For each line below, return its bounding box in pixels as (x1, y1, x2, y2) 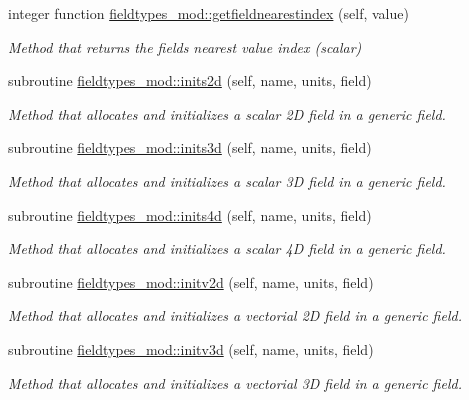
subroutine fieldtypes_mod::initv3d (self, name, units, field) (8, 338, 374, 359)
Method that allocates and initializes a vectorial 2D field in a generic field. (8, 305, 462, 326)
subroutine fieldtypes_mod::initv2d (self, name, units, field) (8, 271, 374, 292)
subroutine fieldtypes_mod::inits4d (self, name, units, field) (8, 204, 372, 225)
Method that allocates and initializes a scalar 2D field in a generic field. (8, 103, 446, 124)
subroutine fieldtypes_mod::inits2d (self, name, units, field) (8, 70, 372, 91)
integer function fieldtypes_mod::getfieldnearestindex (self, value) (8, 3, 409, 23)
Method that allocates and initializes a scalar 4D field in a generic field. (8, 238, 446, 259)
